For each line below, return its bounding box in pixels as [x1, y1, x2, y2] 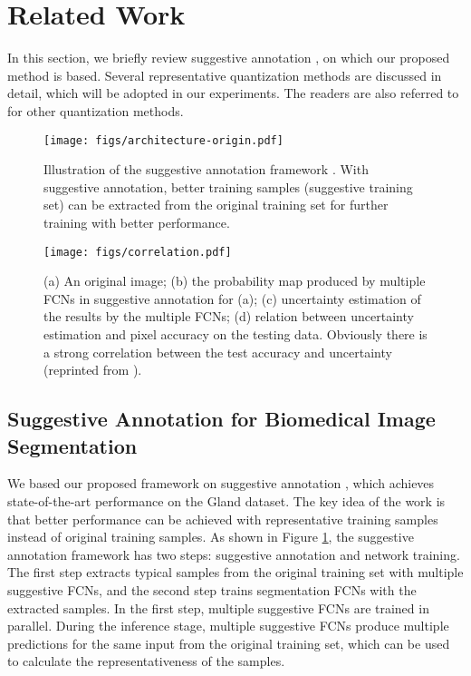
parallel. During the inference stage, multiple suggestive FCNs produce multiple [7, 616, 449, 635]
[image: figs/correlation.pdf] [43, 245, 232, 259]
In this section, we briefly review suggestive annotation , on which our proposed [7, 48, 450, 67]
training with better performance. [43, 212, 230, 231]
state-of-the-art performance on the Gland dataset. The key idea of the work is [7, 491, 446, 510]
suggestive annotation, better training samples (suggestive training [43, 177, 413, 196]
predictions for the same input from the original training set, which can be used [7, 633, 450, 652]
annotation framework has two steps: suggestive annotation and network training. [7, 544, 460, 563]
